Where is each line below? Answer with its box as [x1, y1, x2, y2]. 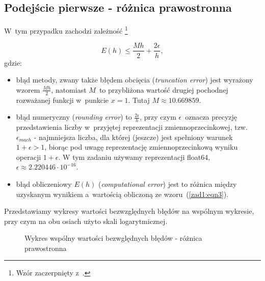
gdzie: [4, 57, 22, 68]
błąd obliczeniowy [16, 178, 72, 189]
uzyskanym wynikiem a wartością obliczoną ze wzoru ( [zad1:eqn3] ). [16, 188, 229, 199]
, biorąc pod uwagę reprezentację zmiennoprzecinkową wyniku [44, 142, 238, 152]
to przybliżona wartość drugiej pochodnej [99, 84, 228, 95]
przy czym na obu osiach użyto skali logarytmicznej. [4, 215, 168, 226]
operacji [16, 151, 41, 162]
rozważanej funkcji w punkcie [16, 94, 109, 105]
